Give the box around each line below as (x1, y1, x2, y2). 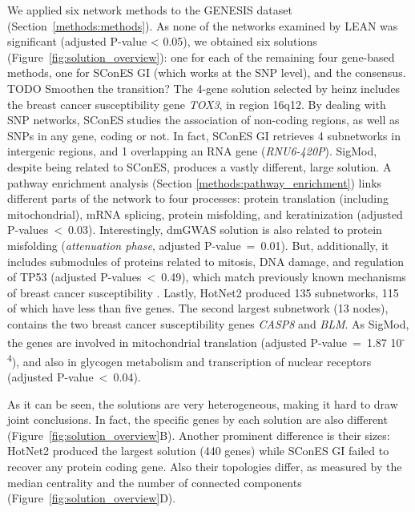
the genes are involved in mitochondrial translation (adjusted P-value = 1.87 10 (7, 334, 402, 351)
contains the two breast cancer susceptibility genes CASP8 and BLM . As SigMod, (7, 315, 409, 332)
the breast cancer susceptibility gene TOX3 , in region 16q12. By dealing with (7, 95, 386, 112)
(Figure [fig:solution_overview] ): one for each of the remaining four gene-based (7, 48, 395, 65)
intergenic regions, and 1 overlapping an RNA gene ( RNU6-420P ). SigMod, (7, 143, 377, 159)
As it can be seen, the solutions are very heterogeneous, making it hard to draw (7, 395, 398, 412)
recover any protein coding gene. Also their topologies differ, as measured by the (7, 458, 402, 474)
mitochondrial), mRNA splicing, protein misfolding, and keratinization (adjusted (7, 205, 403, 222)
